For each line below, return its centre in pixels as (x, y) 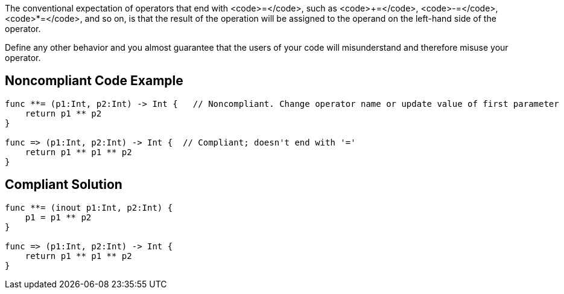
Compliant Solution (64, 185)
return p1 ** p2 (63, 113)
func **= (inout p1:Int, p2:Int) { (89, 207)
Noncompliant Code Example (94, 81)
